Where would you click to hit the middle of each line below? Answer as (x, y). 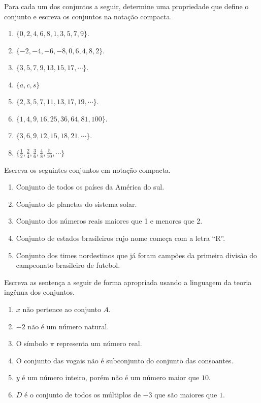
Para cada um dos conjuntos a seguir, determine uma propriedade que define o (126, 6)
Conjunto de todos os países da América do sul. (90, 187)
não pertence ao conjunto (62, 309)
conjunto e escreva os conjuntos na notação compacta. (88, 16)
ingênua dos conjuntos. (40, 292)
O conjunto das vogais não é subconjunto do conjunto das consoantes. (125, 360)
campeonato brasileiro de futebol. (68, 265)
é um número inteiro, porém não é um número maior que (111, 377)
